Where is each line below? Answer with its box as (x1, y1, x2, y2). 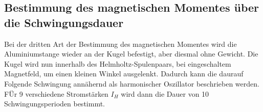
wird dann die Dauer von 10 (121, 88, 209, 99)
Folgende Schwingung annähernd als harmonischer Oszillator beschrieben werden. (4, 78, 259, 89)
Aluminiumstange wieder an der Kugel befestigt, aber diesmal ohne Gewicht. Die (4, 48, 258, 59)
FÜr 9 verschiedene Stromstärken (4, 88, 108, 99)
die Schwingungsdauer (4, 14, 124, 30)
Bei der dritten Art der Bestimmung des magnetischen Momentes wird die (4, 38, 237, 49)
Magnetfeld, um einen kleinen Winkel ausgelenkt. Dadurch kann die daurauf (4, 68, 244, 79)
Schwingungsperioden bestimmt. (4, 98, 105, 109)
